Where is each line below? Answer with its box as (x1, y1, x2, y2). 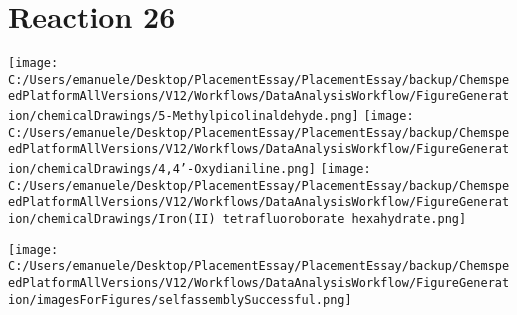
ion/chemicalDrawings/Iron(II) (8, 212, 216, 227)
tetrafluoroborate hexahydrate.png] (222, 212, 467, 227)
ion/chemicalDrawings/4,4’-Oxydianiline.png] (8, 162, 316, 177)
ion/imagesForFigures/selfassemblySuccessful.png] (8, 292, 352, 307)
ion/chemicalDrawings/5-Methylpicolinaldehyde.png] (8, 109, 359, 124)
